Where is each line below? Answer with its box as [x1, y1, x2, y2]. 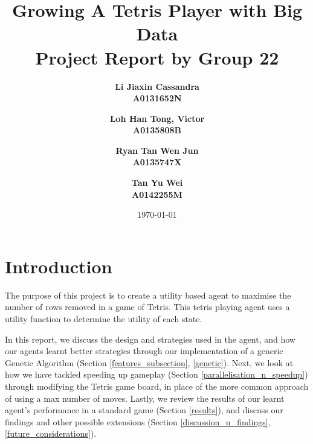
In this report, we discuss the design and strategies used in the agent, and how [5, 332, 295, 345]
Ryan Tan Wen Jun [115, 144, 199, 156]
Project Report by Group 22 [35, 45, 279, 69]
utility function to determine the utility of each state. [5, 312, 202, 325]
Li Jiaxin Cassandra [115, 80, 199, 92]
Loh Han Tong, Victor [109, 112, 205, 124]
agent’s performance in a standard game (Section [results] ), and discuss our [5, 404, 283, 416]
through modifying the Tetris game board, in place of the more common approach [5, 379, 309, 392]
